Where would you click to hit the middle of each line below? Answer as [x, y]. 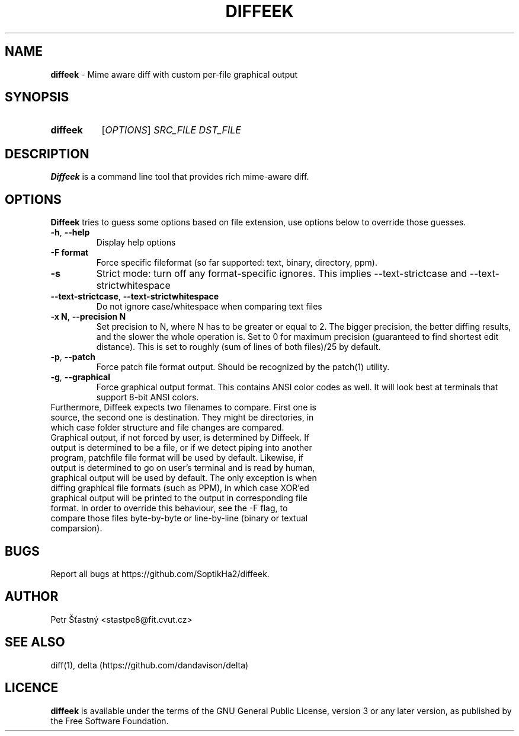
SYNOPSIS [37, 97]
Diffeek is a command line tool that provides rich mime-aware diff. [180, 177]
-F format [70, 253]
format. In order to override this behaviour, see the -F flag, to [169, 508]
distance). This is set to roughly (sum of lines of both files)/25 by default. [238, 347]
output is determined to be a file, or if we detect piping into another [181, 448]
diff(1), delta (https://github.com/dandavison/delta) [150, 665]
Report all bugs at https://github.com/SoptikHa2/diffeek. [160, 573]
